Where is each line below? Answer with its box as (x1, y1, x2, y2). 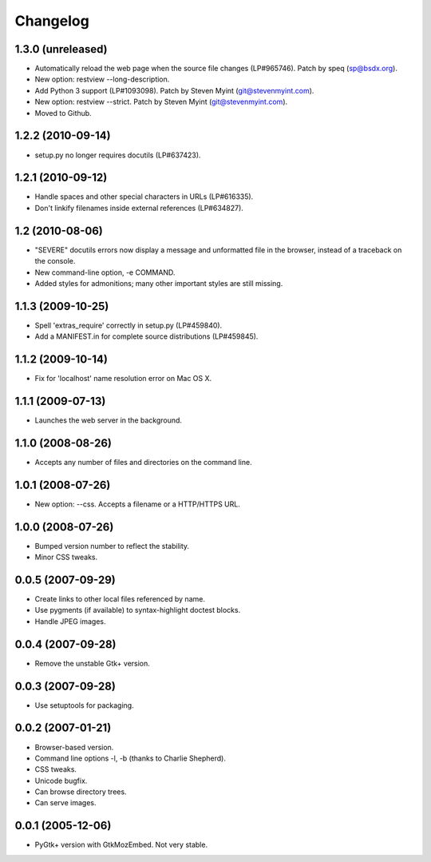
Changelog (14, 12, 89, 30)
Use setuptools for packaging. (34, 700, 135, 710)
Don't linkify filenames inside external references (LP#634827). (34, 203, 243, 213)
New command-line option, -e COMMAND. (34, 268, 176, 277)
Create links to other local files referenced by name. (34, 594, 205, 604)
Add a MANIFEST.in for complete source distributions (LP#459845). (34, 332, 259, 341)
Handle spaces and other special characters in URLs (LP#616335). (34, 192, 254, 201)
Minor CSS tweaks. (34, 552, 98, 562)
